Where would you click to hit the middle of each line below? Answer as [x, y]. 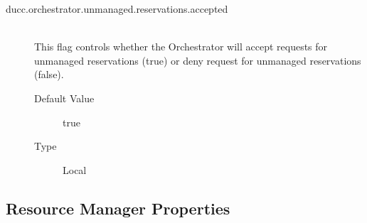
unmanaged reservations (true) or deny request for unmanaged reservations [198, 60]
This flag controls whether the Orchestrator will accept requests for [181, 47]
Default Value [64, 98]
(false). [49, 74]
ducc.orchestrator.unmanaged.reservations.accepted [117, 9]
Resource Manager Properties [118, 208]
